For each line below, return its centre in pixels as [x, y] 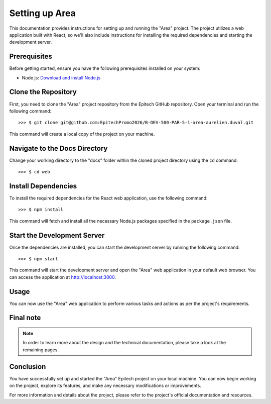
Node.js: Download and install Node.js [61, 77]
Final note [25, 318]
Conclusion [28, 367]
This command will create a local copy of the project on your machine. [82, 134]
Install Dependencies [43, 186]
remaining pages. [41, 350]
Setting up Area [43, 13]
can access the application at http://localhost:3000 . [63, 277]
